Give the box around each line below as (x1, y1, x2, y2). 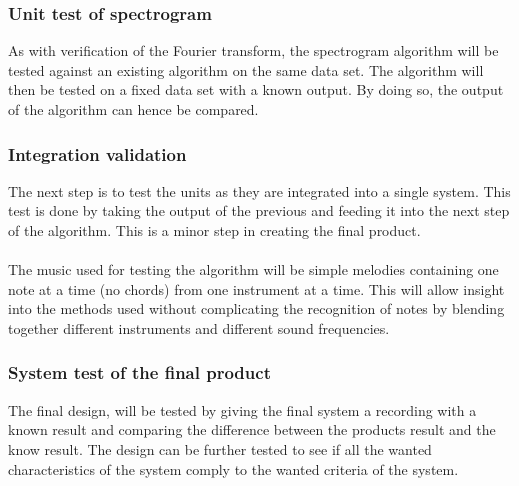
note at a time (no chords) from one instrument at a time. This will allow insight (8, 278, 505, 299)
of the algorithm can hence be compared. (8, 99, 259, 119)
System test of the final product (8, 360, 271, 385)
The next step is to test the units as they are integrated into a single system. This (8, 180, 511, 201)
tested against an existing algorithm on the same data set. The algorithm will (8, 59, 484, 80)
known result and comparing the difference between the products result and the (8, 419, 496, 440)
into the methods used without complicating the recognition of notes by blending (8, 298, 505, 319)
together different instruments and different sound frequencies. (8, 317, 390, 338)
